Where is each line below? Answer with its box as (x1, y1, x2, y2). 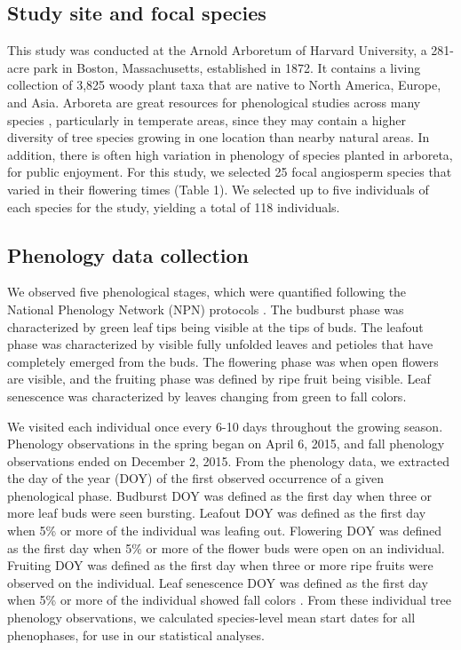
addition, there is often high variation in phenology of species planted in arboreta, (7, 145, 453, 163)
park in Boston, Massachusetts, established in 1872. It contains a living (33, 58, 421, 76)
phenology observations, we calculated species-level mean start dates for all (7, 608, 416, 627)
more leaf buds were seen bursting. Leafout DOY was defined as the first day (7, 503, 426, 522)
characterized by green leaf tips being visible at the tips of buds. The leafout (7, 317, 424, 336)
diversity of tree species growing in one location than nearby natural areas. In (7, 128, 430, 147)
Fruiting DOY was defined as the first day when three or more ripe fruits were (7, 556, 433, 575)
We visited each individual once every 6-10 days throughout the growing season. (7, 416, 443, 435)
